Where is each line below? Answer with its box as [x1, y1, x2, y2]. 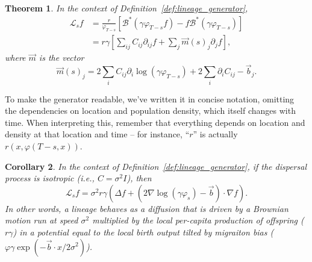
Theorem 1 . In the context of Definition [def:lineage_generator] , [5, 2, 248, 14]
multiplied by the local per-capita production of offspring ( [92, 214, 304, 226]
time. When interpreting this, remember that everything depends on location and [5, 116, 305, 128]
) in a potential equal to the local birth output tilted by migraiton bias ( [13, 225, 274, 238]
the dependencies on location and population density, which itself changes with [5, 104, 296, 117]
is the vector [39, 51, 84, 64]
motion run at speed [5, 214, 78, 226]
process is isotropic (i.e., [5, 172, 95, 184]
